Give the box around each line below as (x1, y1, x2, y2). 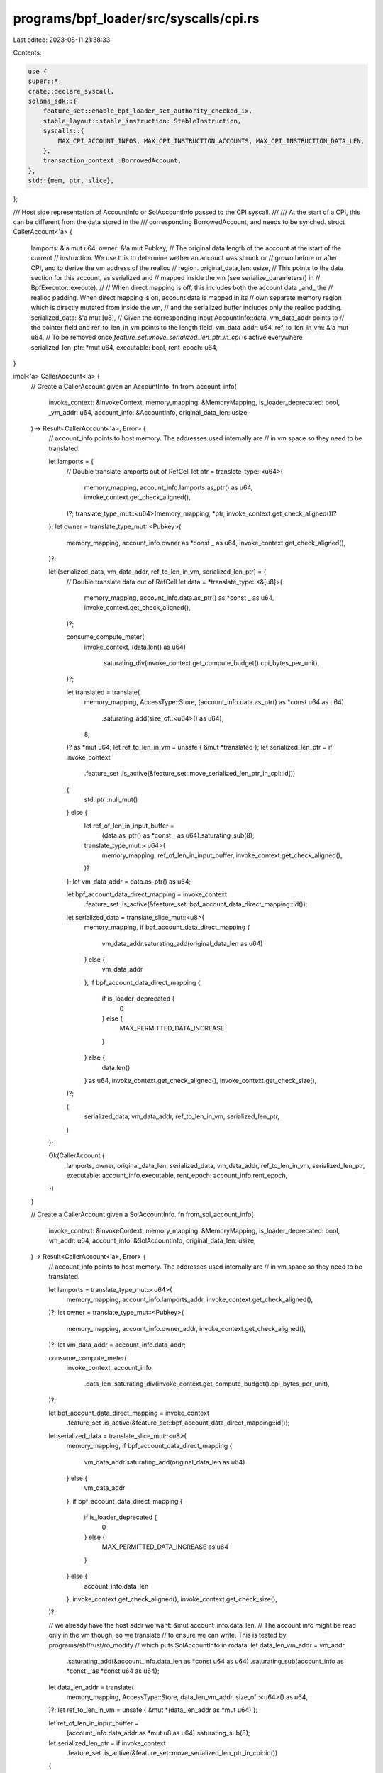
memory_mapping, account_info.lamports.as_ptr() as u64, (84, 483, 253, 491)
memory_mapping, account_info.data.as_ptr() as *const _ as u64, (84, 594, 274, 602)
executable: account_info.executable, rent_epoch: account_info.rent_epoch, (66, 1171, 288, 1180)
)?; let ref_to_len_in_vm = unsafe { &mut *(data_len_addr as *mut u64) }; (48, 1706, 258, 1714)
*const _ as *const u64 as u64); (66, 1667, 160, 1675)
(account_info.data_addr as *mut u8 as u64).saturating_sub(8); (66, 1729, 251, 1738)
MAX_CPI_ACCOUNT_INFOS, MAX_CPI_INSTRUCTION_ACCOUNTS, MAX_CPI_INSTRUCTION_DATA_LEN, (57, 137, 365, 145)
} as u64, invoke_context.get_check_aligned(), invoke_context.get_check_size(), (84, 1076, 317, 1084)
